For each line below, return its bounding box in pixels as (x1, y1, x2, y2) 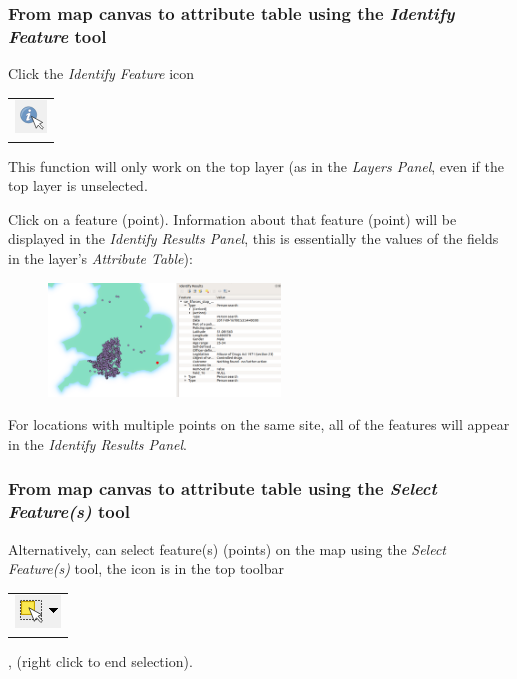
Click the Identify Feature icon (8, 63, 195, 84)
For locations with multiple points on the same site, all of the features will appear (8, 414, 510, 435)
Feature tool (8, 23, 107, 48)
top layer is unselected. (8, 175, 148, 196)
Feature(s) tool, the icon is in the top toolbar (8, 558, 284, 579)
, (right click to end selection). (8, 650, 193, 671)
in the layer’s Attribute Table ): (8, 247, 193, 268)
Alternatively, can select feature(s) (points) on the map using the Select (8, 538, 446, 559)
